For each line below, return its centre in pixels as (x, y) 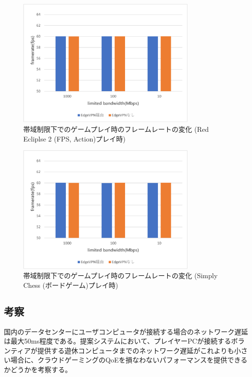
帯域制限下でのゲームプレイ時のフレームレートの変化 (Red (116, 129)
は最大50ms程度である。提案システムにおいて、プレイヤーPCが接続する (118, 341)
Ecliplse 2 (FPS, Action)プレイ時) (75, 138)
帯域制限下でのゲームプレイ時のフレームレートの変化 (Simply (120, 275)
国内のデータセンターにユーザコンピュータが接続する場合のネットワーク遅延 (126, 331)
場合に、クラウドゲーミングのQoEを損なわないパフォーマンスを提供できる (129, 360)
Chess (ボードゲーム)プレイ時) (71, 285)
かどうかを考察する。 (38, 369)
